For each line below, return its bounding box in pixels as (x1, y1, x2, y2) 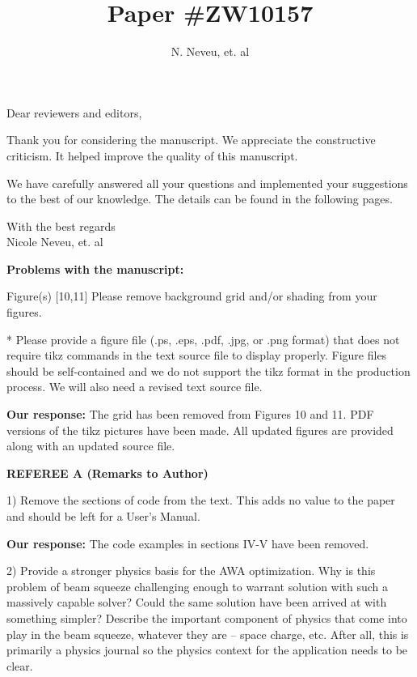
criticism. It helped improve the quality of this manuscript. (6, 147, 298, 164)
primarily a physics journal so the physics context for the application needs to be (6, 641, 408, 658)
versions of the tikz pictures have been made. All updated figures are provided (6, 421, 394, 438)
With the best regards (6, 217, 116, 234)
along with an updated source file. (6, 437, 175, 454)
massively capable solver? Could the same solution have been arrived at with (6, 594, 387, 611)
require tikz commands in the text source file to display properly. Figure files (6, 347, 387, 364)
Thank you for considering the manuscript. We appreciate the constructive (6, 131, 376, 148)
